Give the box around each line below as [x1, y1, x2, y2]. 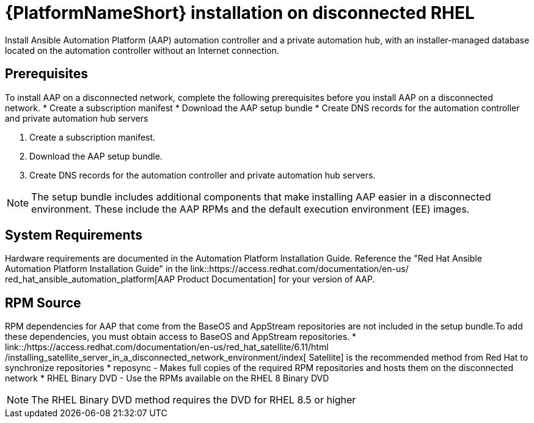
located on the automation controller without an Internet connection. [5, 45, 279, 56]
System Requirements [5, 227, 142, 243]
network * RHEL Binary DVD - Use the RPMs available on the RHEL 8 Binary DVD [5, 373, 329, 384]
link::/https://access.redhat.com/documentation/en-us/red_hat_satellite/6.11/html [5, 342, 329, 353]
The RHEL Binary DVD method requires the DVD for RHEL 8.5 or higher [31, 394, 356, 406]
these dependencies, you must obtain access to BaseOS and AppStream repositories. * [5, 331, 357, 342]
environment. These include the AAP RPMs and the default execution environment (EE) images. [31, 202, 470, 215]
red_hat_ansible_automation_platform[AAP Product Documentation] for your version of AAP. [5, 274, 375, 285]
